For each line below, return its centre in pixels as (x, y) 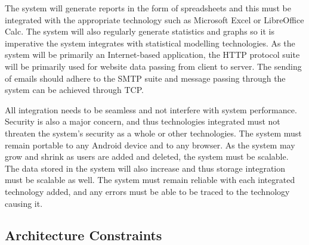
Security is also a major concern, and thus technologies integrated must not (143, 121)
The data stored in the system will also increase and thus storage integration (145, 168)
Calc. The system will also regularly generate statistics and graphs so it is (140, 31)
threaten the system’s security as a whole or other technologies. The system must (153, 133)
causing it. (24, 203)
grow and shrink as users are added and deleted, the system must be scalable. (147, 156)
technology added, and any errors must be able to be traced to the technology (147, 191)
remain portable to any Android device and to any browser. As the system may (150, 145)
